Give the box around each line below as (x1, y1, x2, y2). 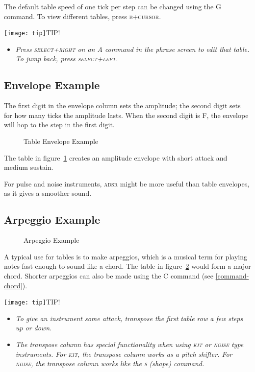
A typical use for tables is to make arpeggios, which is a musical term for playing (4, 251, 248, 261)
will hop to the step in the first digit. (4, 119, 115, 130)
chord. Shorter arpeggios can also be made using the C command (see (4, 270, 214, 280)
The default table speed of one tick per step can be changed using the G (4, 1, 221, 11)
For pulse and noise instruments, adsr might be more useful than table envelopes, (4, 178, 250, 188)
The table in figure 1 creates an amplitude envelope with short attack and (4, 152, 228, 163)
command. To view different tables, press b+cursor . (4, 11, 161, 21)
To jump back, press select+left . (15, 53, 118, 64)
